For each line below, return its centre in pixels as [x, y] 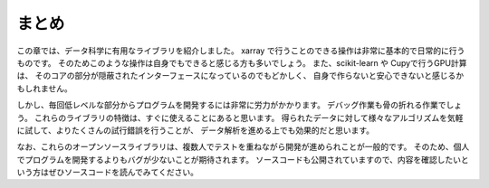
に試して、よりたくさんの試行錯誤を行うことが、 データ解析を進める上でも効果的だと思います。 [196, 130]
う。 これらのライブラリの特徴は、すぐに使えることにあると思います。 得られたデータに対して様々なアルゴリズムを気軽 [240, 117]
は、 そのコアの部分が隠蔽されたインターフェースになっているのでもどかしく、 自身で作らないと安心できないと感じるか [240, 76]
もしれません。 [44, 88]
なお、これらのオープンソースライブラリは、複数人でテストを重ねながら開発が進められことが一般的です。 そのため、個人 [243, 147]
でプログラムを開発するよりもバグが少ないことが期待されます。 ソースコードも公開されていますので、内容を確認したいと [243, 159]
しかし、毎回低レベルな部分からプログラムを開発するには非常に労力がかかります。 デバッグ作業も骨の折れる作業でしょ [240, 105]
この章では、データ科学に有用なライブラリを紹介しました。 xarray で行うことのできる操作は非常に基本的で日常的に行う [241, 51]
